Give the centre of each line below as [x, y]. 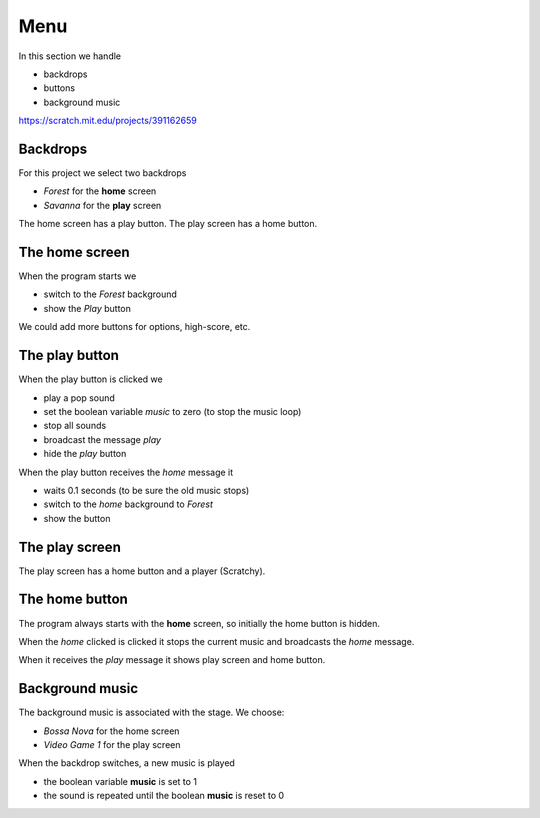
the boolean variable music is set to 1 [120, 781]
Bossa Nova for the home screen [111, 731]
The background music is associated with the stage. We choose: [151, 712]
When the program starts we [77, 276]
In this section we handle [70, 56]
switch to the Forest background [110, 294]
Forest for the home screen [100, 191]
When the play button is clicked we [91, 379]
